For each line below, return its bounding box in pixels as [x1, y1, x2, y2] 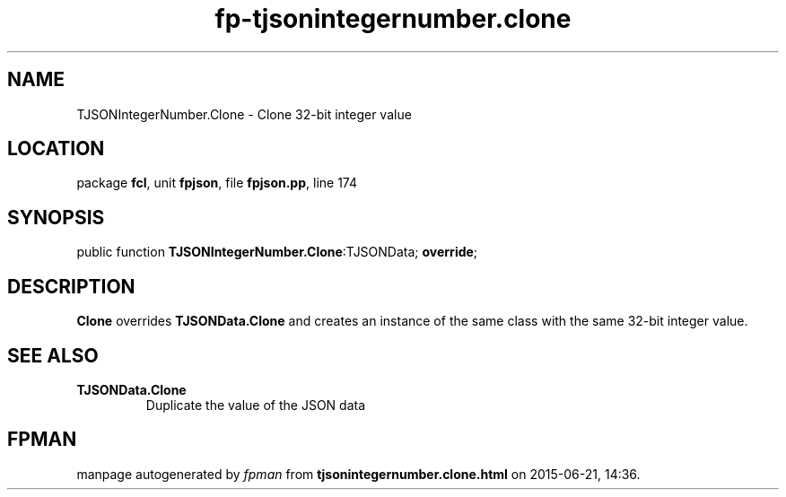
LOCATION [7, 137, 105, 161]
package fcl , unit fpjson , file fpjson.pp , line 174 [76, 175, 357, 191]
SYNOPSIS [7, 205, 105, 229]
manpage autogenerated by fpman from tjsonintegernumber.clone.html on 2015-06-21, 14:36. [76, 466, 641, 482]
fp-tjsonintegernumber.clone [214, 4, 572, 34]
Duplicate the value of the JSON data [145, 397, 366, 413]
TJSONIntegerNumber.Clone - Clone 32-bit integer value [76, 106, 412, 122]
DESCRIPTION [7, 275, 135, 298]
